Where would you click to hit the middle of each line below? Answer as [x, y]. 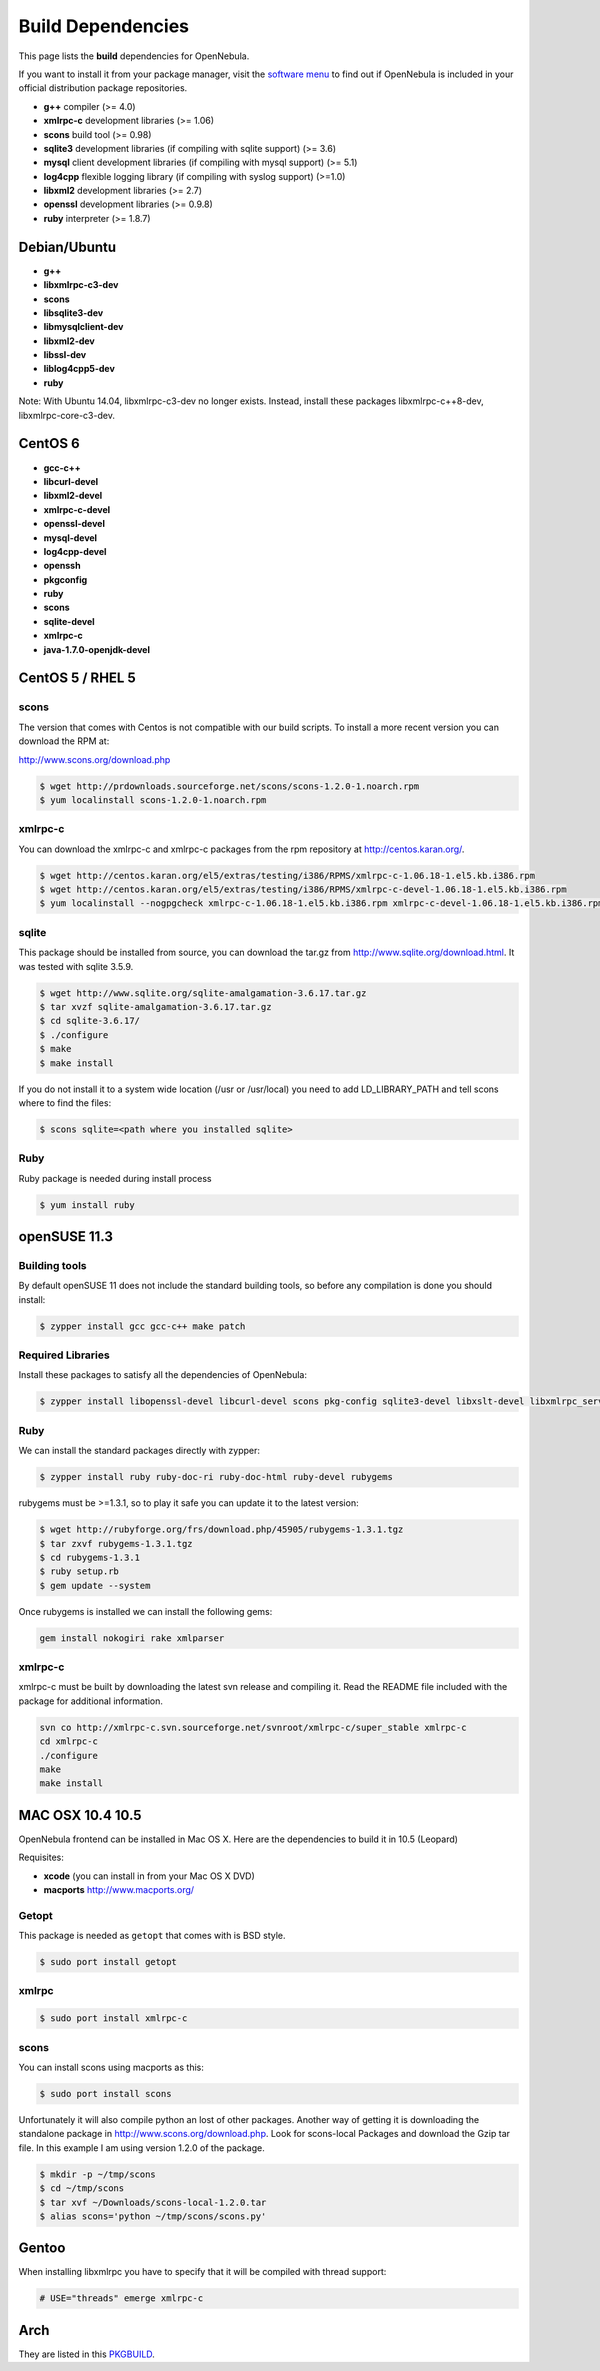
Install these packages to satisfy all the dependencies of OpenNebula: [162, 1375]
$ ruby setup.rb [79, 1571]
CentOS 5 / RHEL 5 [77, 678]
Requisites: [41, 1857]
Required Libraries [64, 1355]
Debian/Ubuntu [67, 246]
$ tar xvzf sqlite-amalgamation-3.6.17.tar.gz [155, 1006]
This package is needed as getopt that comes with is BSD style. [152, 1936]
